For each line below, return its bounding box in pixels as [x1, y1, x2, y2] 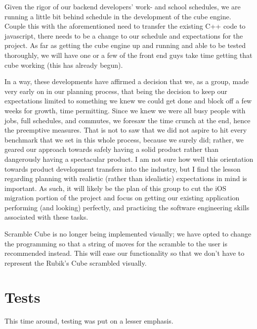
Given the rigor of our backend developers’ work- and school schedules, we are [4, 1, 241, 11]
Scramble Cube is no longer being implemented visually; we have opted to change [4, 229, 252, 239]
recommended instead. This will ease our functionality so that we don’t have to [4, 248, 245, 258]
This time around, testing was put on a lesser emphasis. [4, 315, 173, 326]
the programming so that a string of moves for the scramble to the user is [4, 238, 227, 248]
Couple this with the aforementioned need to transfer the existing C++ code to [4, 21, 246, 31]
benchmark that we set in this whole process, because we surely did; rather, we [4, 134, 244, 144]
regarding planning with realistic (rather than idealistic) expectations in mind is [4, 173, 247, 184]
